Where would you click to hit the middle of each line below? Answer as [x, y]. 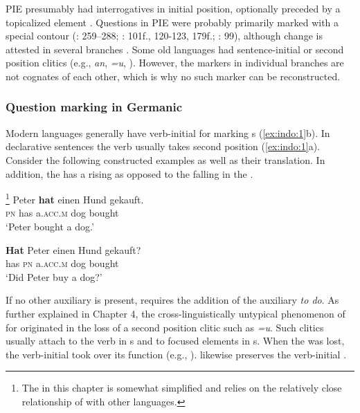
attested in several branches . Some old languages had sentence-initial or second [175, 49]
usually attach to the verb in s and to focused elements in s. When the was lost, [175, 341]
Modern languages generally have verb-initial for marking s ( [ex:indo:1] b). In [168, 132]
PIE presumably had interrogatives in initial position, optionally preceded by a [173, 8]
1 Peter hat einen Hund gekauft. [75, 198]
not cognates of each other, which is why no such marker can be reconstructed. [173, 76]
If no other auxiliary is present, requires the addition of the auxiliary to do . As [172, 300]
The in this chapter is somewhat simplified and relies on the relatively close [182, 388]
